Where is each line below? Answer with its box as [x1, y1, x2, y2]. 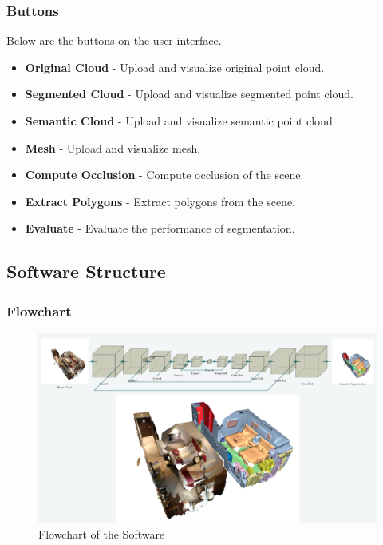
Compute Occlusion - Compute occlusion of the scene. [25, 166, 304, 183]
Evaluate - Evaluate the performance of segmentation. [25, 220, 295, 237]
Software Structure [6, 259, 166, 284]
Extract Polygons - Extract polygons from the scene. [25, 193, 295, 209]
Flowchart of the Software [38, 526, 165, 543]
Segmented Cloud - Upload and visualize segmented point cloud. [25, 86, 353, 102]
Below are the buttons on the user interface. [6, 32, 222, 49]
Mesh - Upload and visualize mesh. [25, 139, 201, 156]
